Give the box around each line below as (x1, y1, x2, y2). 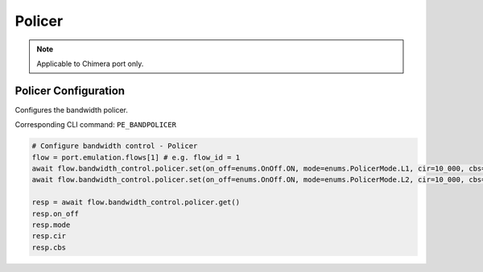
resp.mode (31, 220, 71, 229)
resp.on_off (31, 209, 80, 218)
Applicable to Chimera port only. (36, 59, 144, 68)
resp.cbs (31, 242, 67, 252)
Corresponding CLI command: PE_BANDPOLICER (14, 120, 177, 130)
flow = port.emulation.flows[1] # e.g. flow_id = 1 (31, 153, 241, 162)
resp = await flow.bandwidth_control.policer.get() (31, 198, 241, 207)
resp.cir (31, 232, 67, 241)
